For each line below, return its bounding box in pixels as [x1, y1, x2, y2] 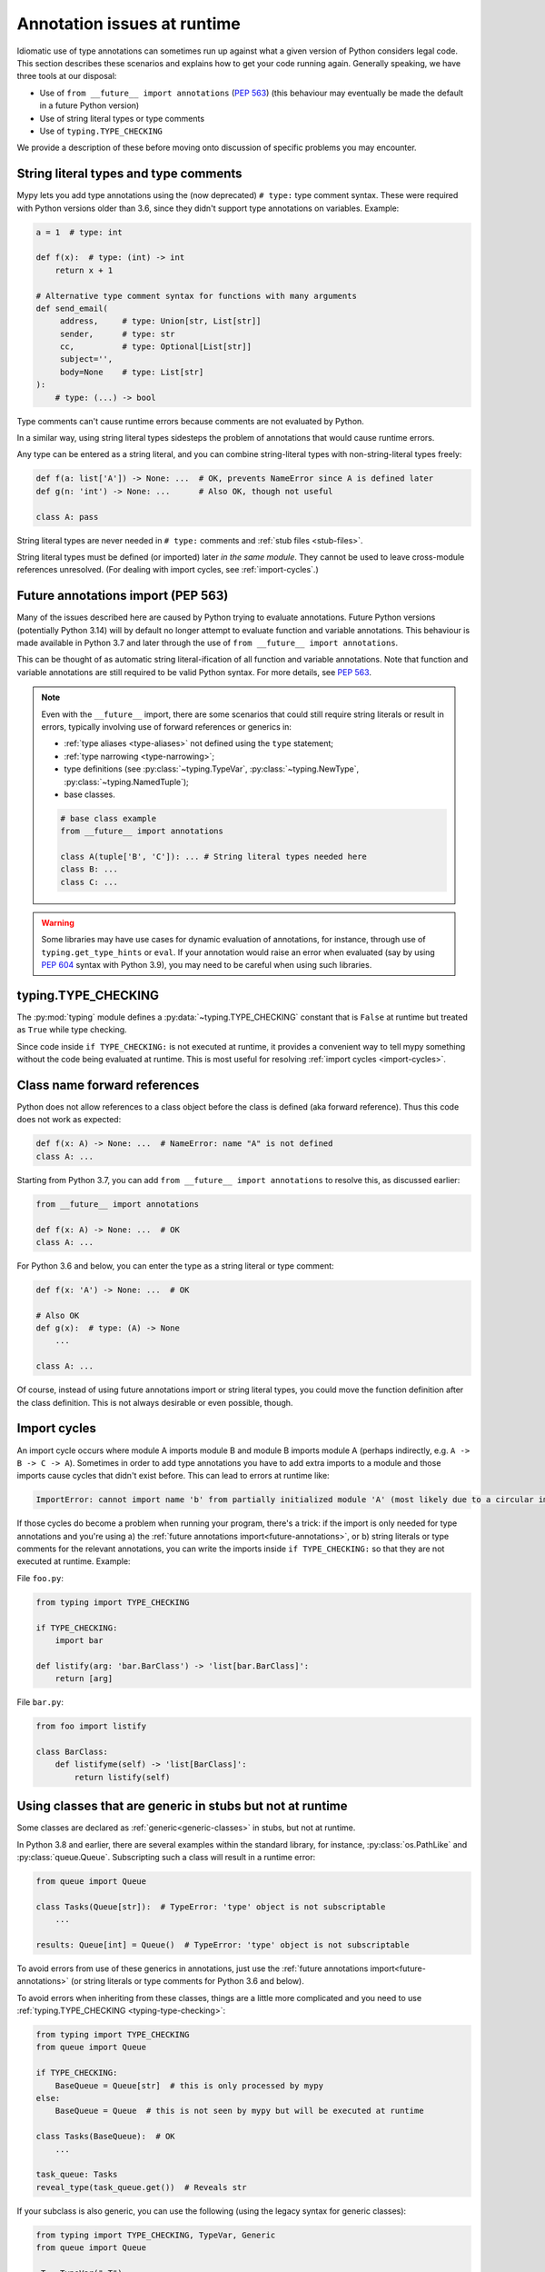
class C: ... [60, 877, 118, 887]
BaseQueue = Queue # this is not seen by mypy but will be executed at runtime [54, 2106, 424, 2117]
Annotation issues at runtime [16, 14, 241, 34]
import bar [54, 1635, 104, 1645]
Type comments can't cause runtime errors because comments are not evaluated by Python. [16, 415, 365, 426]
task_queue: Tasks [35, 2169, 118, 2180]
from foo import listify [35, 1721, 147, 1731]
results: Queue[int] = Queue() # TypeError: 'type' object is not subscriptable [35, 1939, 411, 1949]
